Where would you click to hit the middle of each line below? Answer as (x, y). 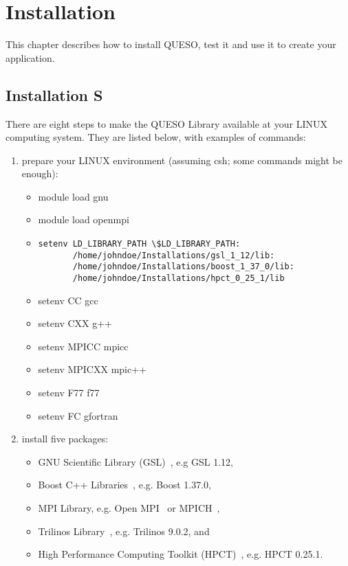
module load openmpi (84, 219)
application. (30, 57)
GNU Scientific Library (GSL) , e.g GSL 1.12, (135, 461)
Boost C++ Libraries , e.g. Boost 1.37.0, (124, 485)
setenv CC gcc (68, 300)
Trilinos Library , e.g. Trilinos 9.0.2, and (124, 531)
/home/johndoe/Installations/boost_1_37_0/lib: (183, 267)
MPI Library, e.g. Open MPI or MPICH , (129, 508)
